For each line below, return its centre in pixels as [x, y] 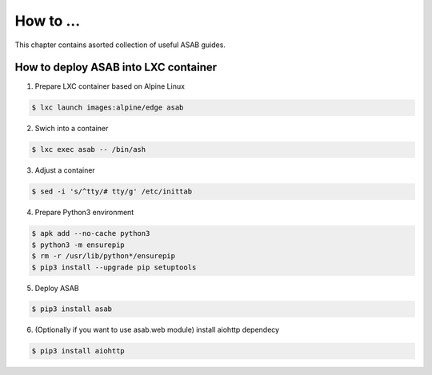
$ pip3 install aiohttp [78, 351]
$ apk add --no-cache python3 [91, 233]
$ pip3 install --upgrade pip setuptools [114, 267]
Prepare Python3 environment [84, 213]
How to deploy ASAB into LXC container [116, 68]
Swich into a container [72, 129]
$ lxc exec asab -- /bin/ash [89, 150]
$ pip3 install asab [72, 309]
